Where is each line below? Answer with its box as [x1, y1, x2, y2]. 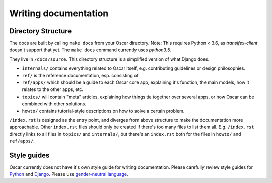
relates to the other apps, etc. [22, 86, 83, 93]
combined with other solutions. [22, 101, 87, 107]
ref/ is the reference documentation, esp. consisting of [22, 72, 139, 78]
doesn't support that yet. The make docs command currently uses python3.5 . [9, 47, 171, 53]
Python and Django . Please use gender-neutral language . [9, 171, 128, 177]
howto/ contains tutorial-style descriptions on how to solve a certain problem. [22, 108, 185, 114]
